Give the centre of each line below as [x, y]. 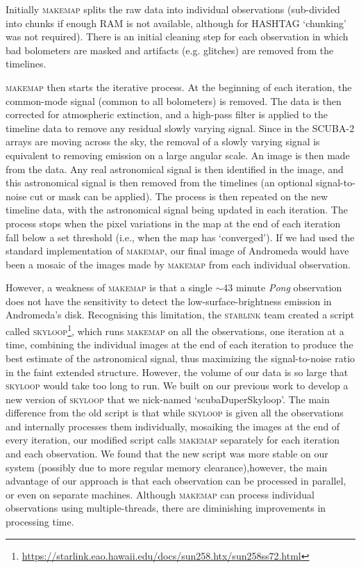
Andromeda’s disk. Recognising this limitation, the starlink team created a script [180, 315]
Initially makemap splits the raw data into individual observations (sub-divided [173, 9]
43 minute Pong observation [283, 287]
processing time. [40, 522]
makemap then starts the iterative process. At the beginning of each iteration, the [179, 87]
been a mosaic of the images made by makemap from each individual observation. [178, 264]
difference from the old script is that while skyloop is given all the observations [175, 413]
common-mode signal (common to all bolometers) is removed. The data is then [174, 100]
